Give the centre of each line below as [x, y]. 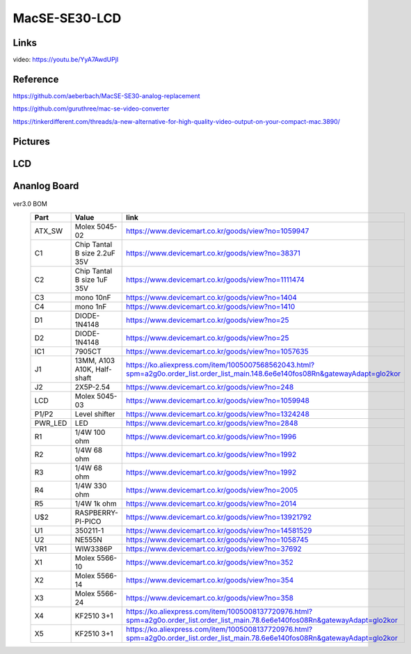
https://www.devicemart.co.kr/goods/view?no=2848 [212, 423]
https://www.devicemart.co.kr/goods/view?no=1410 [211, 306]
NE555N [88, 539]
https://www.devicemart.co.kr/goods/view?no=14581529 [219, 530]
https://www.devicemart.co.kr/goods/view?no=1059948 [218, 400]
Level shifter [95, 414]
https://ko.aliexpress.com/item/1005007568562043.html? [220, 365]
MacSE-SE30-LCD [67, 18]
